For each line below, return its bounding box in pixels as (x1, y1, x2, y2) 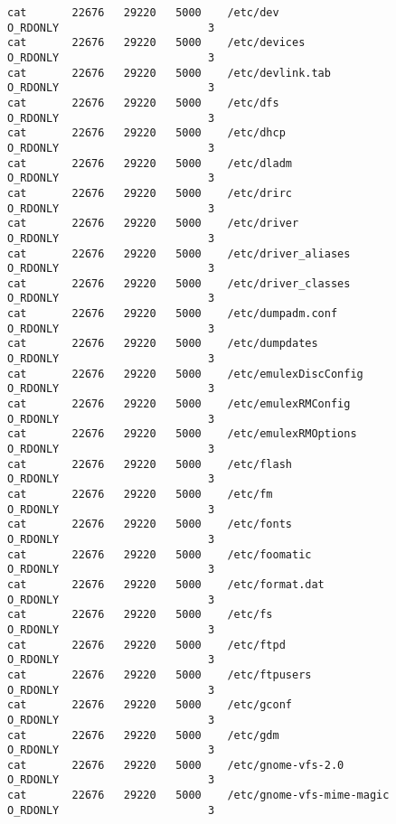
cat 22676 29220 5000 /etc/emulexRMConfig (7, 398, 351, 411)
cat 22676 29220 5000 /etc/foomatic (7, 548, 312, 561)
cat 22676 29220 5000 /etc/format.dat (7, 577, 325, 591)
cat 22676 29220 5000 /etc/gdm (7, 728, 279, 742)
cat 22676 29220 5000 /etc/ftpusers (7, 668, 312, 681)
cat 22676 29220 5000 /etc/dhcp (7, 126, 286, 140)
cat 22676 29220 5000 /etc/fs (7, 608, 273, 622)
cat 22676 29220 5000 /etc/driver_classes (7, 276, 351, 290)
